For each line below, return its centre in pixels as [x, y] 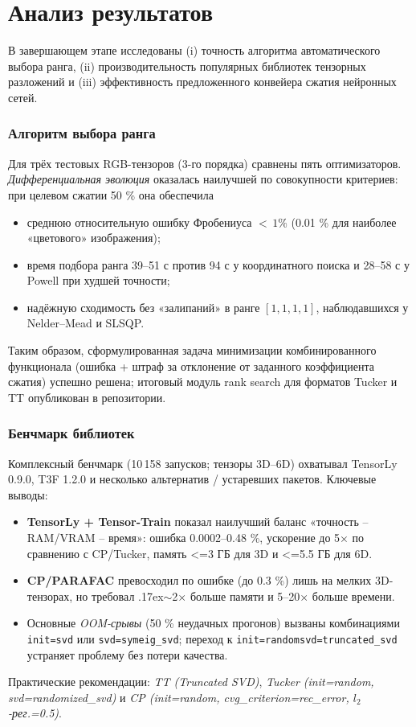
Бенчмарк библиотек [71, 433]
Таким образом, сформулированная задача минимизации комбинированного [192, 350]
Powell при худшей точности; [98, 280]
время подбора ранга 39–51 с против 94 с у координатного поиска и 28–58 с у [218, 264]
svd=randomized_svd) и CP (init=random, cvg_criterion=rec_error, [179, 697]
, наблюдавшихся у [362, 307]
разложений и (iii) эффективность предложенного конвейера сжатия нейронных [202, 82]
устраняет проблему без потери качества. [127, 654]
